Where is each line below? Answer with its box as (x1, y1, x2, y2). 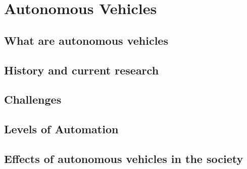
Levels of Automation (4, 121, 119, 137)
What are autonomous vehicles (4, 32, 168, 48)
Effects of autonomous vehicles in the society (4, 150, 243, 166)
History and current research (4, 62, 159, 77)
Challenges (4, 92, 62, 107)
